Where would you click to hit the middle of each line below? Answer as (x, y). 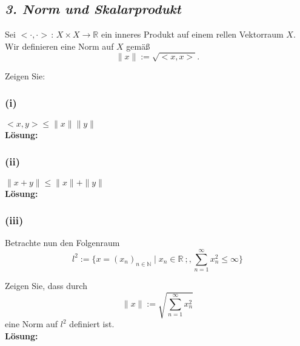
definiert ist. (92, 324)
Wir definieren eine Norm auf (59, 46)
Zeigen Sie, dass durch (46, 286)
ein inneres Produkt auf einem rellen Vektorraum (192, 34)
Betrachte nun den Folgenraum (62, 243)
